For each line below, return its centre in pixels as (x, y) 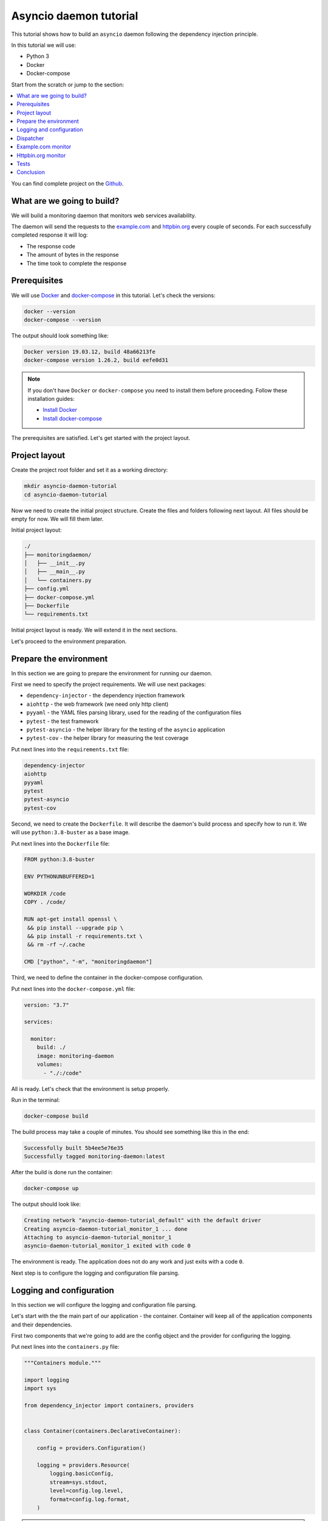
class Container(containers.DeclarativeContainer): (103, 1431)
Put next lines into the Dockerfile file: (60, 843)
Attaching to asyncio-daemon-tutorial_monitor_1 (98, 1237)
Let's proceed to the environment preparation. (69, 641)
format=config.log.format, (90, 1499)
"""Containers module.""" (63, 1363)
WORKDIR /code (45, 894)
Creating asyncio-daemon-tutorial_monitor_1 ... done (106, 1229)
